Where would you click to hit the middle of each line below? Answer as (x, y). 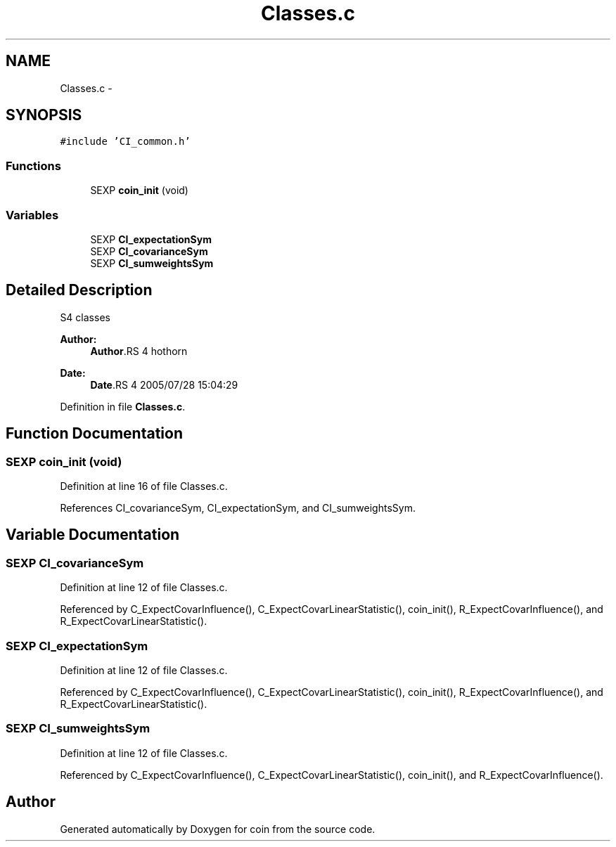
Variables (32, 215)
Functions (33, 166)
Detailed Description (79, 290)
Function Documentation (94, 434)
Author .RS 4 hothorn (139, 351)
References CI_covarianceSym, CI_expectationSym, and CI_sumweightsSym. (238, 508)
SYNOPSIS (44, 115)
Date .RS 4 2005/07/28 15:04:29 (164, 384)
